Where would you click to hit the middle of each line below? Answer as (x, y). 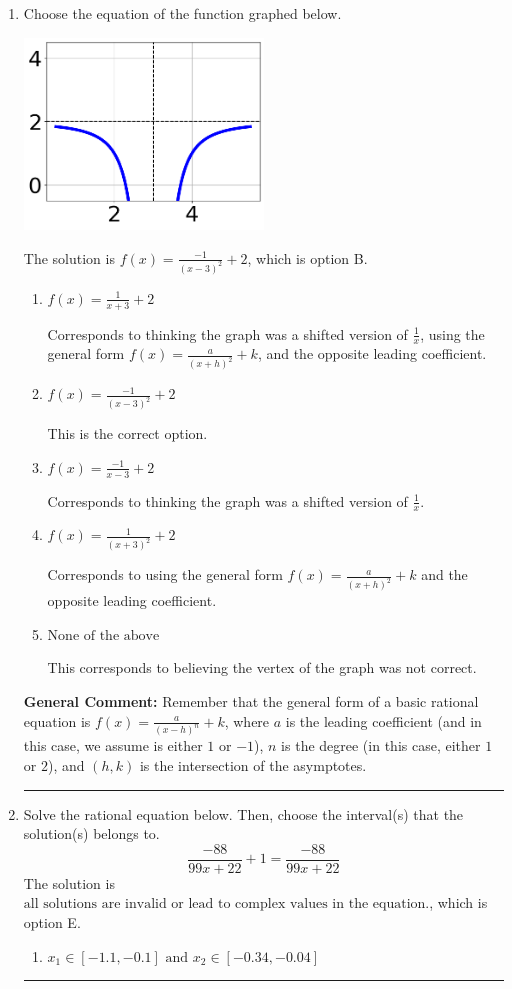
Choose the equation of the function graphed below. (182, 13)
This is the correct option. (127, 433)
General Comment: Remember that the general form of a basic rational (251, 700)
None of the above (103, 635)
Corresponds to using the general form (165, 574)
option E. (52, 922)
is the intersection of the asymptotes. (253, 764)
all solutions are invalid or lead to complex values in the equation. (226, 904)
